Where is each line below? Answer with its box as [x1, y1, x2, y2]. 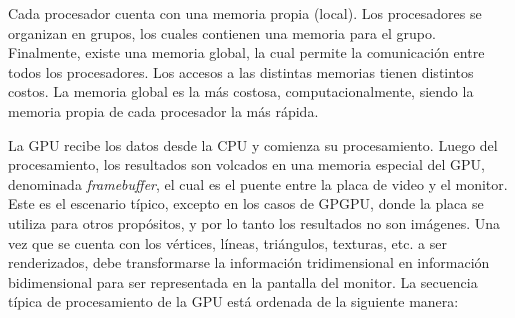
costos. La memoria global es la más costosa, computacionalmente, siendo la [8, 81, 474, 102]
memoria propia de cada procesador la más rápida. [8, 100, 319, 121]
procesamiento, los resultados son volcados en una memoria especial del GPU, [8, 154, 485, 175]
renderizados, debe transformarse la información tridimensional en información [8, 252, 490, 273]
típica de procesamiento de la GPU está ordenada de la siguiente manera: [8, 291, 459, 312]
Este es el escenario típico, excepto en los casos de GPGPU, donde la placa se [8, 193, 484, 214]
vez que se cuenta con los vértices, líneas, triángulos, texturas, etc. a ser [8, 232, 447, 253]
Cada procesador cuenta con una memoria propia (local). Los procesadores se [8, 3, 482, 23]
